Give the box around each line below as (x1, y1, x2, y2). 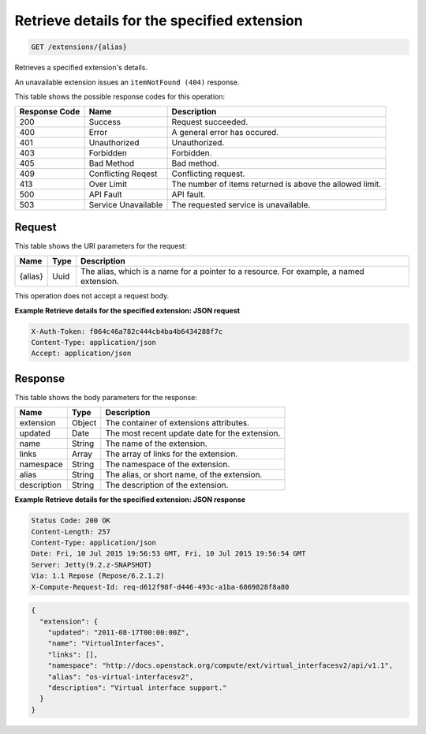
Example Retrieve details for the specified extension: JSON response (14, 495, 246, 504)
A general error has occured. (171, 127, 279, 138)
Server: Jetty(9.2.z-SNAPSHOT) (31, 560, 153, 569)
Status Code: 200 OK (31, 516, 110, 525)
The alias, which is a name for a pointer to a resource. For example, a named (80, 266, 364, 277)
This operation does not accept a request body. (14, 291, 170, 301)
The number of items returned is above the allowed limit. (171, 178, 382, 189)
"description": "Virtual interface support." (47, 683, 227, 692)
